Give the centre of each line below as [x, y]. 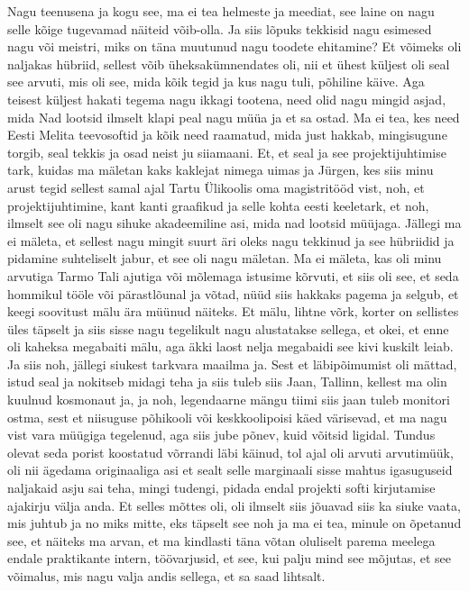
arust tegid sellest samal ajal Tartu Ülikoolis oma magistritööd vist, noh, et [216, 187]
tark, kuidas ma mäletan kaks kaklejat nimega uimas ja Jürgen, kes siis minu [221, 170]
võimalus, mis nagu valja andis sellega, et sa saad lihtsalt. [166, 576]
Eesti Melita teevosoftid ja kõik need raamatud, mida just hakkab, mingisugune [227, 135]
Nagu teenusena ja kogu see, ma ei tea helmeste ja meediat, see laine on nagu [221, 11]
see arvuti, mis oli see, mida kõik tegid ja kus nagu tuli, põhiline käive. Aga [216, 82]
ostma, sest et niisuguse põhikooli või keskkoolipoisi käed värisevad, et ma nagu [227, 417]
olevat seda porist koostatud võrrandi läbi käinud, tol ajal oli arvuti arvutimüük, [230, 452]
